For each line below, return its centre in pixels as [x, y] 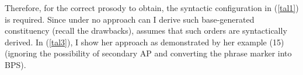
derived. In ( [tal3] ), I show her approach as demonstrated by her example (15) [144, 42]
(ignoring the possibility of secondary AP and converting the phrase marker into [148, 53]
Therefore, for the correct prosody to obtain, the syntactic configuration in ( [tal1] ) [152, 8]
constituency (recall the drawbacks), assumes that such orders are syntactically [146, 31]
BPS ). [15, 64]
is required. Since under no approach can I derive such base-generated [130, 19]
